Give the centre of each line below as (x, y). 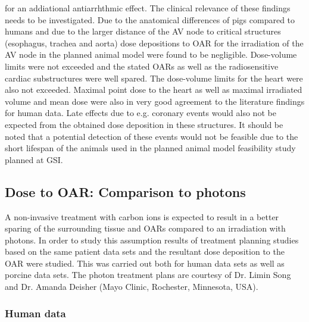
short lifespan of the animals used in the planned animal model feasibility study (150, 148)
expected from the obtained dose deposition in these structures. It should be (144, 124)
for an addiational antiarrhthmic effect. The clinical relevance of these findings (148, 8)
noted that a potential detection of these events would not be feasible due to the (152, 136)
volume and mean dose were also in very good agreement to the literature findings (155, 101)
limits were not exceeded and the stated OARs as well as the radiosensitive (142, 66)
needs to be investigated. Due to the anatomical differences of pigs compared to (150, 19)
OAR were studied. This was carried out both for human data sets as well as (145, 263)
